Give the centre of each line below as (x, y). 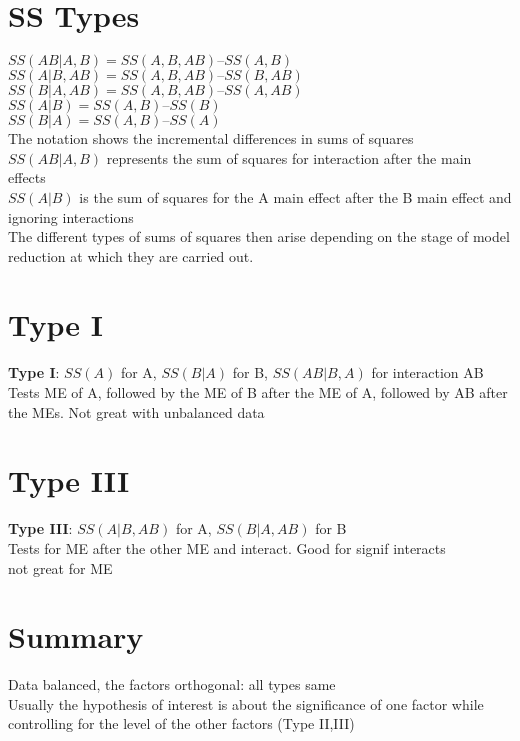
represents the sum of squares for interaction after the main (289, 157)
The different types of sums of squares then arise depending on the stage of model (259, 236)
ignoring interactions (71, 216)
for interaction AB (427, 372)
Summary (76, 636)
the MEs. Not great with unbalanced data (136, 411)
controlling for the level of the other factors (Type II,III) (181, 723)
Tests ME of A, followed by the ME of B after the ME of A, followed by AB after (258, 392)
